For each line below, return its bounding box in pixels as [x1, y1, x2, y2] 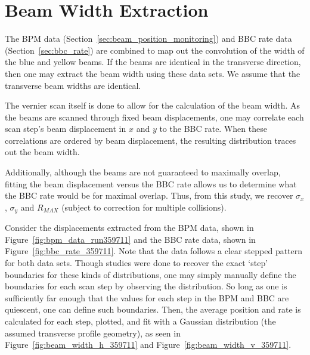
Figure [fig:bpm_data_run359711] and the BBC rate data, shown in [5, 233, 256, 245]
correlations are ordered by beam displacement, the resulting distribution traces [5, 134, 296, 146]
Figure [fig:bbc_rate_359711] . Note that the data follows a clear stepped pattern [5, 245, 303, 257]
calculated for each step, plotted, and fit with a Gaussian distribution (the [5, 315, 276, 328]
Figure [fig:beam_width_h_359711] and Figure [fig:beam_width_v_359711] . [5, 338, 292, 351]
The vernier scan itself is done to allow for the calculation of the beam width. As [5, 99, 300, 112]
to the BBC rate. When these [159, 122, 267, 135]
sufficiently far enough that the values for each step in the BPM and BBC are [5, 291, 289, 304]
